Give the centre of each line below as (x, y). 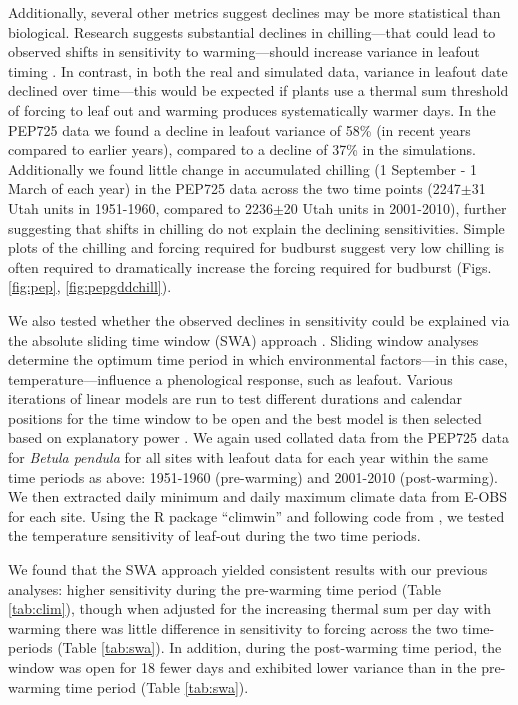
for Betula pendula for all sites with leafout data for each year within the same (248, 457)
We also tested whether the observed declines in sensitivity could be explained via (259, 319)
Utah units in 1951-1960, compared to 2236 (140, 207)
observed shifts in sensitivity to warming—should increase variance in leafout (244, 51)
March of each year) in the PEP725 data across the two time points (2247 (234, 188)
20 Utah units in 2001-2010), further (395, 207)
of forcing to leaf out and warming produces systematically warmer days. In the (252, 109)
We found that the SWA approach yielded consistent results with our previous (248, 569)
